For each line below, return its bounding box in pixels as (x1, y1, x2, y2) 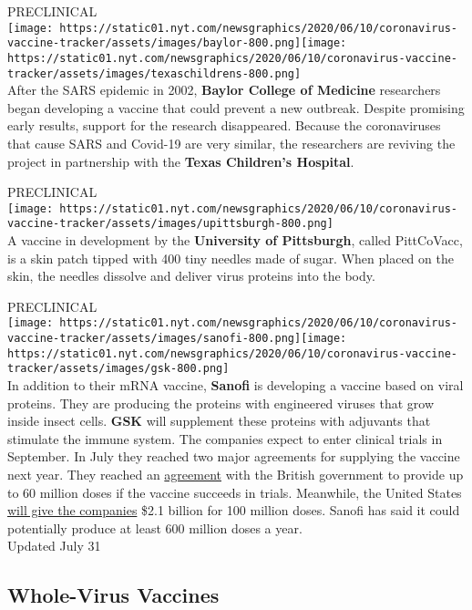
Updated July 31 (7, 536, 101, 555)
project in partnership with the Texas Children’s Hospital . (7, 151, 354, 171)
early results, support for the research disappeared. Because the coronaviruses (7, 116, 441, 135)
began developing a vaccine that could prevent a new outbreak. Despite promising (7, 98, 465, 117)
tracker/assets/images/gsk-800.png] (7, 362, 230, 376)
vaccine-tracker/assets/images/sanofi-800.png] (7, 332, 302, 346)
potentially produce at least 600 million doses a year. (7, 518, 303, 537)
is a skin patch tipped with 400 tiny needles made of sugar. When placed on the (7, 248, 454, 267)
